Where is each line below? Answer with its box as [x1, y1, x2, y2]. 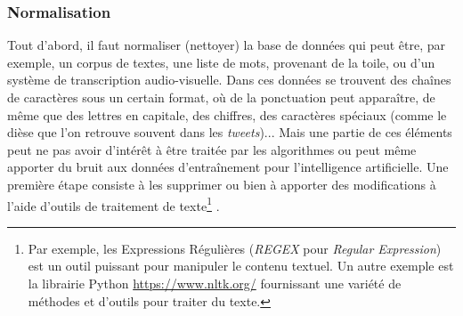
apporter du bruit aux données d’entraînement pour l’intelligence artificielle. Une [7, 158, 449, 176]
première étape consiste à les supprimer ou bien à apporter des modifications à [7, 174, 436, 193]
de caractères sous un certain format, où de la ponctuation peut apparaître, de [7, 88, 435, 106]
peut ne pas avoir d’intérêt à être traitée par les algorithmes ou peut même [7, 140, 417, 158]
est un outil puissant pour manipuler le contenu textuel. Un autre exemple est [28, 256, 454, 275]
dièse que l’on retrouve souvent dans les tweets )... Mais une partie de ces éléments [7, 123, 452, 142]
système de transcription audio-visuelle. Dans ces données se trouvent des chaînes [7, 70, 451, 89]
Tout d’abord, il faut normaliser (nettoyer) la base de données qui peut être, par [7, 36, 446, 54]
